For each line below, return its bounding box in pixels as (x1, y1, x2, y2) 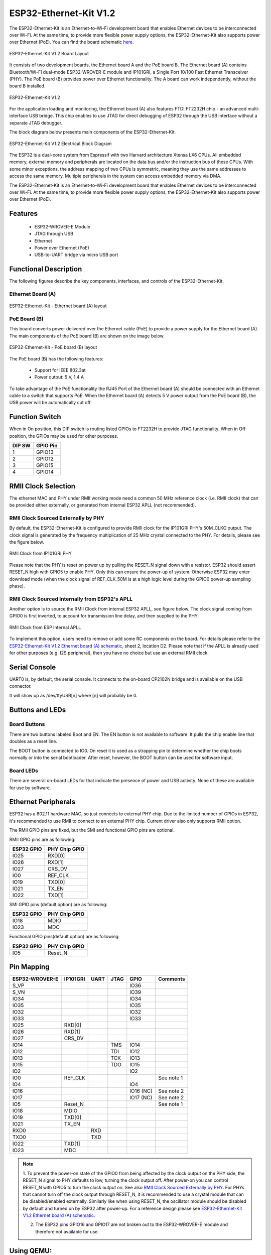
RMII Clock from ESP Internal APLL (9, 624, 81, 630)
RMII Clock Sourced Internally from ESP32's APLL (9, 595, 133, 602)
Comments (158, 975, 185, 982)
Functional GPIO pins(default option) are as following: (9, 934, 120, 940)
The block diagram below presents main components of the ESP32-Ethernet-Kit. (9, 129, 176, 135)
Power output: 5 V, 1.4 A (34, 374, 84, 380)
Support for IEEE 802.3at (34, 367, 86, 373)
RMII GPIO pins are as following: (9, 836, 76, 842)
